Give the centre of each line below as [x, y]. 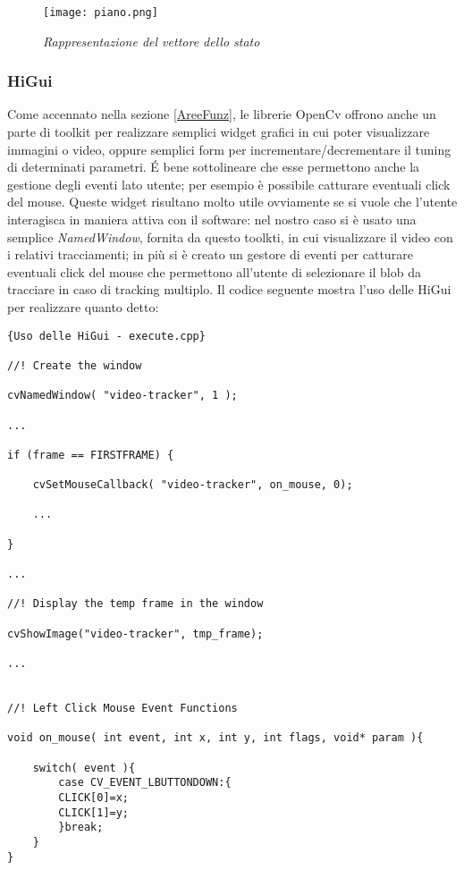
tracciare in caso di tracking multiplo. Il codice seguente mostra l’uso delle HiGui [229, 289]
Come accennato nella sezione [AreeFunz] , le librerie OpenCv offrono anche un [222, 114]
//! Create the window [75, 365]
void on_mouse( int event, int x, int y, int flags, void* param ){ [215, 738]
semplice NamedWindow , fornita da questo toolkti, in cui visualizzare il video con [230, 237]
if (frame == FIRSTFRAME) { [91, 455]
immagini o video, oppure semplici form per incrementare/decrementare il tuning [229, 149]
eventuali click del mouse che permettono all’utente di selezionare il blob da [214, 271]
